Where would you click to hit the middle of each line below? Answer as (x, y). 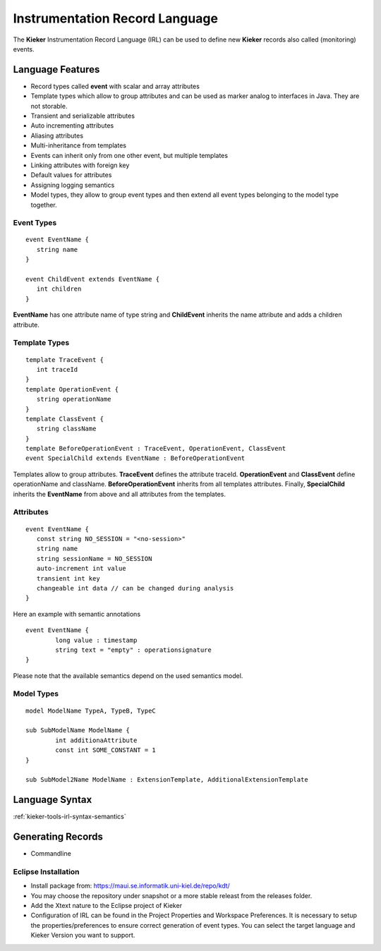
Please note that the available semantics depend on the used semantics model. (128, 676)
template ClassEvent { (65, 419)
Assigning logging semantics (73, 185)
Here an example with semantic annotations (77, 614)
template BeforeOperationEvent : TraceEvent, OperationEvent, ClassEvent (156, 449)
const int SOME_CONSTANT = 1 (106, 750)
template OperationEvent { (72, 389)
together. (44, 205)
